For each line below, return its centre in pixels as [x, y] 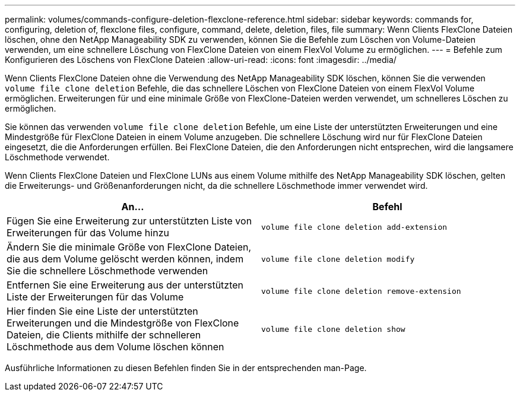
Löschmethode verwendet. [57, 157]
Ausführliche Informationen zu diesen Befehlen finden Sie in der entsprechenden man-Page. [186, 368]
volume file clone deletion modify [338, 259]
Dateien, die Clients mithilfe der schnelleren [104, 335]
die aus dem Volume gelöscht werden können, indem [125, 259]
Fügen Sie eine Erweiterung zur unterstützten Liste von [129, 221]
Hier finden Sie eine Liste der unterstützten [102, 311]
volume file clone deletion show [333, 329]
